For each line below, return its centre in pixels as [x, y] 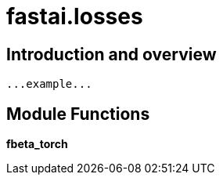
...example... [49, 84]
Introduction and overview [111, 54]
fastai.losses [75, 16]
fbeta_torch [37, 144]
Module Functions [78, 114]
